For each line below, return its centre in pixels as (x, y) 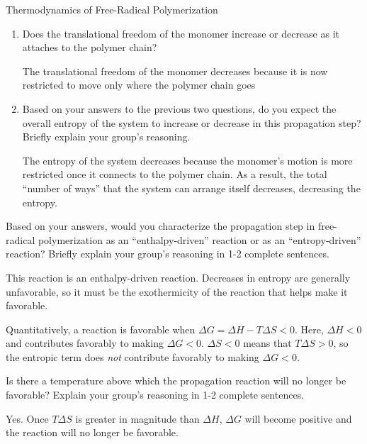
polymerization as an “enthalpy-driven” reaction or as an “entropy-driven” (199, 239)
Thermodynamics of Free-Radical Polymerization (112, 9)
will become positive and (298, 418)
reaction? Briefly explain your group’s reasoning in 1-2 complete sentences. (168, 254)
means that (267, 343)
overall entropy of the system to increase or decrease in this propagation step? (192, 122)
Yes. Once (27, 418)
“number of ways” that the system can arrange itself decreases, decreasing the (191, 188)
